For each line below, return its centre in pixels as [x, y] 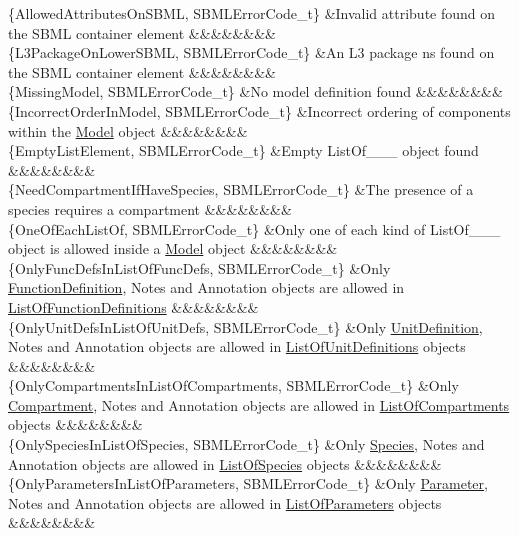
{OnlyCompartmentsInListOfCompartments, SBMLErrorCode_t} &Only [233, 385]
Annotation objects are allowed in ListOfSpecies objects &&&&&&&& [225, 463]
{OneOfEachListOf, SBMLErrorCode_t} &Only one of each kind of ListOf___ [254, 228]
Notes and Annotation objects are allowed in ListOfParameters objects [225, 502]
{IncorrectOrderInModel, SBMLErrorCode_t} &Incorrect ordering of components [259, 110]
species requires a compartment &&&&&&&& [150, 208]
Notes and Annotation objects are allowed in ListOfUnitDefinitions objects [237, 346]
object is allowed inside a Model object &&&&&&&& [173, 248]
